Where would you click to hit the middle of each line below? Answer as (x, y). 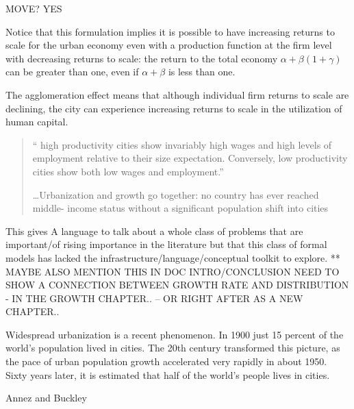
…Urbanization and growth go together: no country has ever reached (176, 194)
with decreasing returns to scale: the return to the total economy (142, 58)
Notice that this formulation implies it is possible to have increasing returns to (170, 31)
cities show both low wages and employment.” (128, 171)
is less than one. (202, 72)
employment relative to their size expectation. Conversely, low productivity (190, 158)
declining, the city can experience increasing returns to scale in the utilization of (174, 108)
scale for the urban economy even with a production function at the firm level (169, 45)
